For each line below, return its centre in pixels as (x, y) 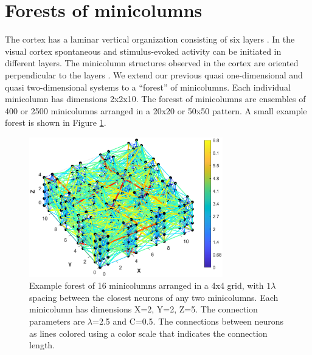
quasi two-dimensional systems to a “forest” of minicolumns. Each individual (148, 87)
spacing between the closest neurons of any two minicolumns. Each (154, 297)
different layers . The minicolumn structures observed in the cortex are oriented (152, 63)
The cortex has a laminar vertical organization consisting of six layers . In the (150, 39)
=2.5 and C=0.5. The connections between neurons (188, 321)
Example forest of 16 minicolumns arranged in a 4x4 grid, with (147, 285)
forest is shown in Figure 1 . (56, 122)
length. (42, 345)
